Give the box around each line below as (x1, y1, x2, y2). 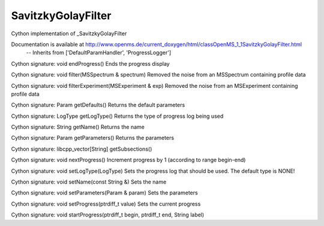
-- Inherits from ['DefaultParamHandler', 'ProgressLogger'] (26, 49, 172, 56)
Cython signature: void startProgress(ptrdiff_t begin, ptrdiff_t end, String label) (11, 211, 205, 218)
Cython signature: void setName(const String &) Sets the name (11, 178, 167, 185)
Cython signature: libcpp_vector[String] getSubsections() (11, 145, 152, 152)
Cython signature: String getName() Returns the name (11, 123, 145, 131)
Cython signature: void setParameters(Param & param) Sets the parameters (11, 189, 198, 197)
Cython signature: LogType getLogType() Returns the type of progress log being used (11, 112, 224, 120)
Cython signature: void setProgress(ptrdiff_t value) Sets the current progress (11, 200, 201, 207)
